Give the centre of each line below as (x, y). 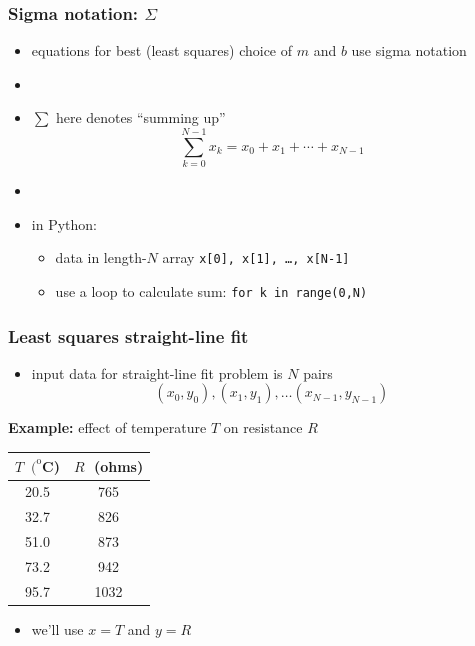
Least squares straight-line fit (128, 335)
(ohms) (118, 465)
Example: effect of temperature (107, 427)
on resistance (263, 427)
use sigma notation (409, 50)
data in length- (101, 257)
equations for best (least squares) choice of (162, 50)
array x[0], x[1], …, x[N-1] (256, 257)
